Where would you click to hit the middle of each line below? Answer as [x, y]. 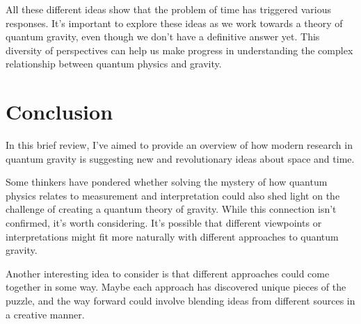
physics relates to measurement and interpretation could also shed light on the [173, 195]
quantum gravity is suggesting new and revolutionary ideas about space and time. [180, 158]
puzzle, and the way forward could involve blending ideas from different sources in [180, 301]
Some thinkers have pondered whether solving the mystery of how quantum [167, 182]
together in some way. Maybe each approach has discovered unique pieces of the [176, 287]
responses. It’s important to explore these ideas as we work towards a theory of [174, 23]
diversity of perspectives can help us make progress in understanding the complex [179, 50]
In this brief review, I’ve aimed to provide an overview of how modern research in [179, 145]
